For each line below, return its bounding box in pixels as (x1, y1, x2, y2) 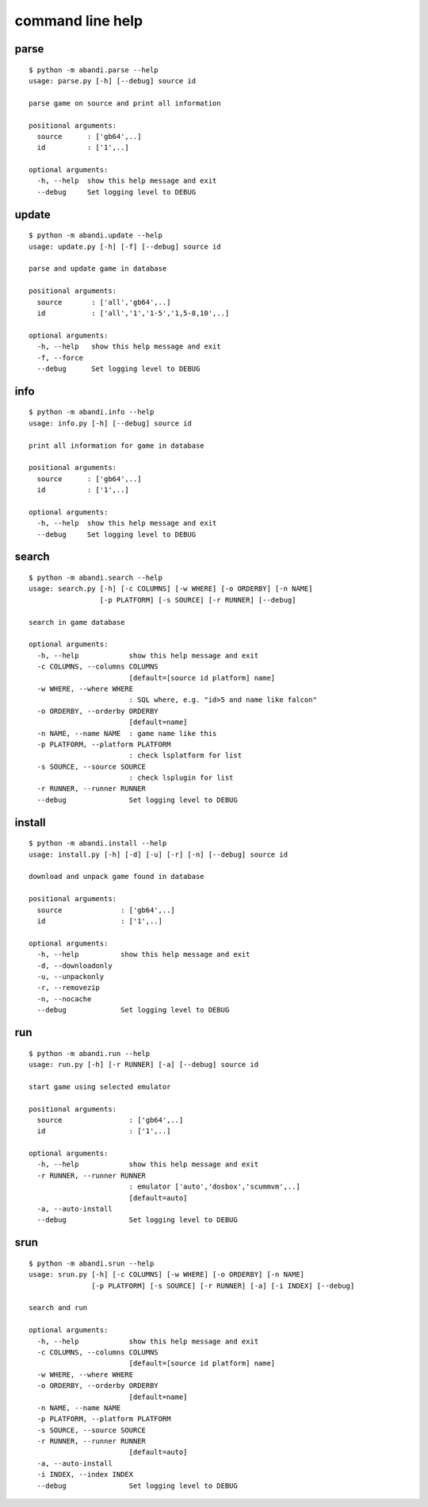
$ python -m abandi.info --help (29, 407, 155, 417)
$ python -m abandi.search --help (29, 573, 162, 583)
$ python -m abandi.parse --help (29, 65, 159, 75)
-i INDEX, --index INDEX (36, 1470, 134, 1479)
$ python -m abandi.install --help (29, 838, 167, 848)
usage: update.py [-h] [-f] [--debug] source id (29, 242, 221, 251)
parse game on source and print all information (29, 98, 221, 107)
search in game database (29, 618, 125, 626)
